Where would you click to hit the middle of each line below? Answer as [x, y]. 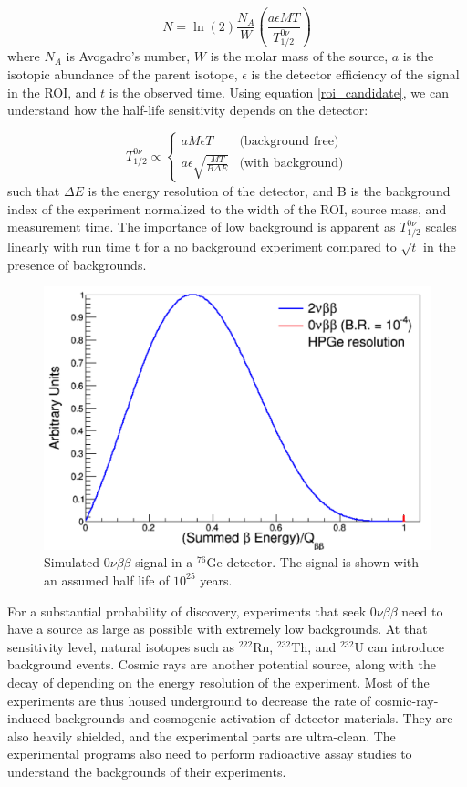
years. [216, 580]
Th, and [314, 646]
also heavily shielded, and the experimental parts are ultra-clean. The [202, 735]
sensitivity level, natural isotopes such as [121, 646]
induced [29, 718]
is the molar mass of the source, [299, 56]
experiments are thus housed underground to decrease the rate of [189, 700]
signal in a [164, 562]
